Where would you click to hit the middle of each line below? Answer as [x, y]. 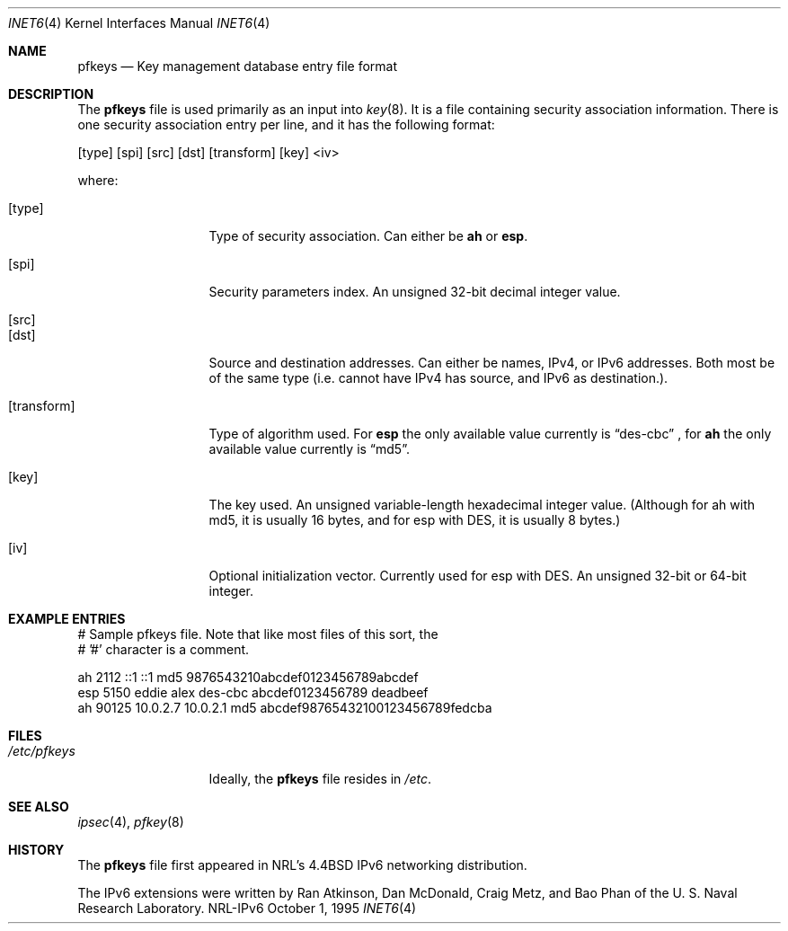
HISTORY [36, 850]
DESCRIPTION [51, 94]
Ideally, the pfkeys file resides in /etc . [320, 779]
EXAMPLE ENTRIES [67, 619]
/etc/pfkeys [42, 751]
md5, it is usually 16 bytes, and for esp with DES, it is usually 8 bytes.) [415, 520]
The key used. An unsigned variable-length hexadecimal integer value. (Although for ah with [482, 505]
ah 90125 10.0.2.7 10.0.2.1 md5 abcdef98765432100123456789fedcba [285, 708]
